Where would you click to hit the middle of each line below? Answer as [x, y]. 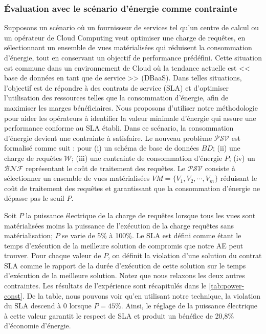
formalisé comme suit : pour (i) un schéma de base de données [102, 148]
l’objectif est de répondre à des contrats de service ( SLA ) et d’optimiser [117, 87]
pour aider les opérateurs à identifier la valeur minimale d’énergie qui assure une [130, 118]
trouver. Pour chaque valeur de [53, 255]
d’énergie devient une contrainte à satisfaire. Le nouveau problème [108, 138]
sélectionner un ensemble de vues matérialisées [77, 178]
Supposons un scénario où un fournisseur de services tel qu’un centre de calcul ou [132, 27]
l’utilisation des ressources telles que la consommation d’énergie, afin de [116, 98]
